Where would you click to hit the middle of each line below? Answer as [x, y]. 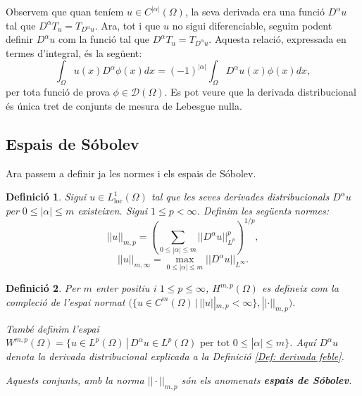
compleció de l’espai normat [65, 301]
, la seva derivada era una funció [255, 11]
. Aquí [303, 342]
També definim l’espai [52, 328]
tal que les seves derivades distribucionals [240, 197]
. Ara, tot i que [127, 25]
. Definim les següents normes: [263, 210]
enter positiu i [126, 288]
